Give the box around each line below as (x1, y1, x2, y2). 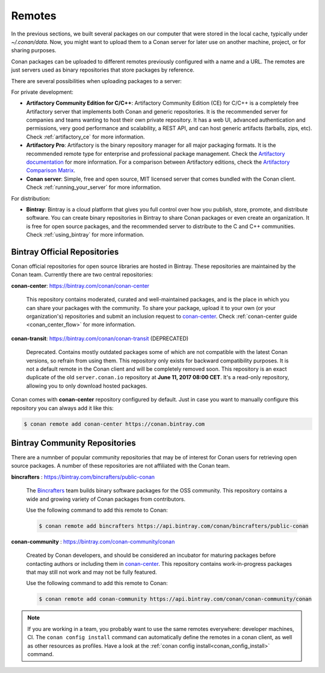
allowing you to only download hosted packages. (26, 382, 147, 389)
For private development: (11, 88, 73, 96)
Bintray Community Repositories (11, 438, 136, 448)
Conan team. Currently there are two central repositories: (11, 271, 153, 278)
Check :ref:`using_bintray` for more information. (26, 231, 144, 238)
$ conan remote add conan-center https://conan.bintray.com (23, 420, 205, 427)
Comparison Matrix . (26, 167, 75, 174)
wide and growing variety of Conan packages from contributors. (26, 495, 186, 503)
